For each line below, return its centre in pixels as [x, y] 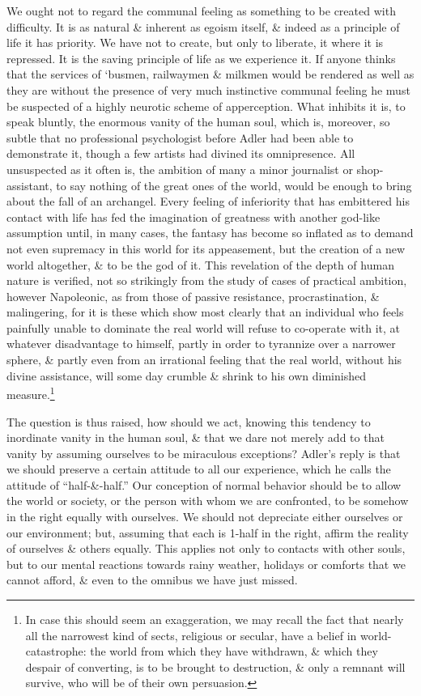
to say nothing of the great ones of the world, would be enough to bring [234, 185]
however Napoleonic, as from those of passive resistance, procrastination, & [193, 296]
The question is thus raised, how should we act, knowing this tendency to [189, 421]
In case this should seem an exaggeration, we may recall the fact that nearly [215, 620]
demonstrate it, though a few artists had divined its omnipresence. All [181, 153]
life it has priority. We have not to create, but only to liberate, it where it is [195, 42]
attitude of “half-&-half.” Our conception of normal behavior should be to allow [204, 484]
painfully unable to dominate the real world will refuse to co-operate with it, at [203, 327]
